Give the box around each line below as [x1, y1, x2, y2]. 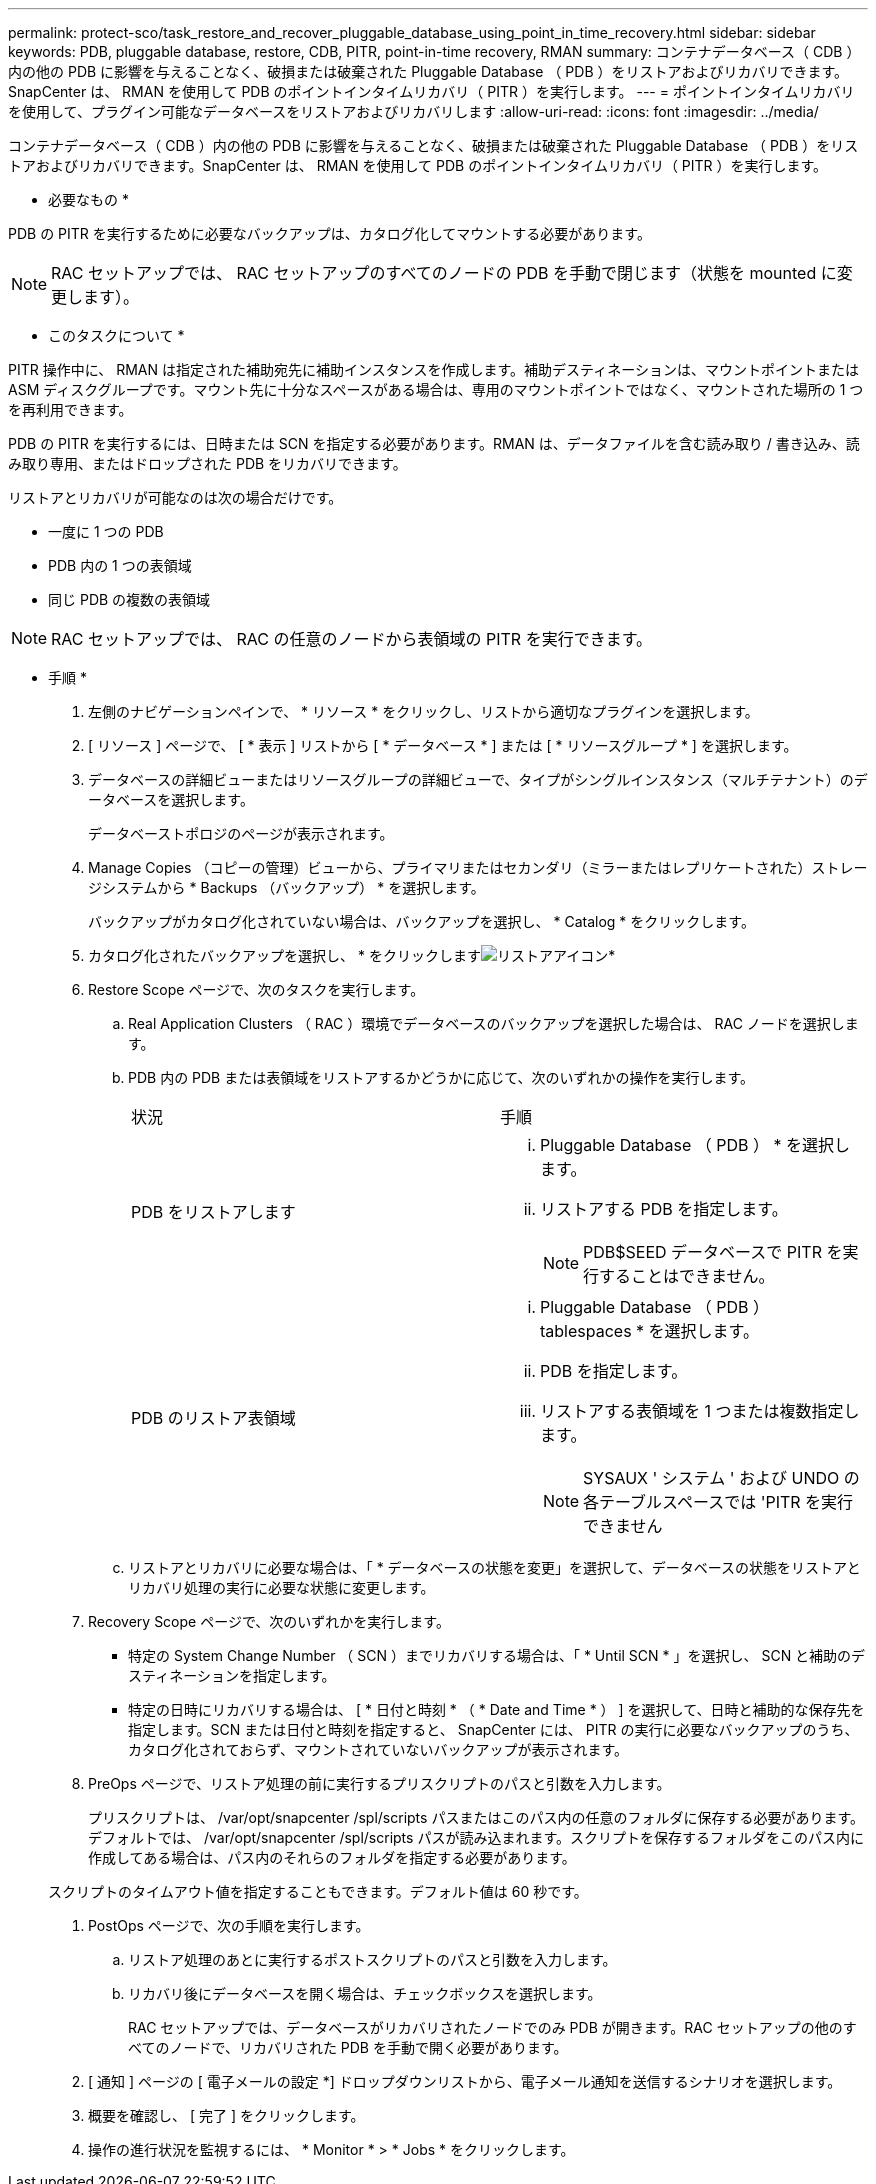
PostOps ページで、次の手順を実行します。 [88, 1917, 370, 1934]
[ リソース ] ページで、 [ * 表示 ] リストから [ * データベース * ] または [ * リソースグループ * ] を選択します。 [88, 737, 798, 754]
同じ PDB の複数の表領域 [48, 591, 211, 608]
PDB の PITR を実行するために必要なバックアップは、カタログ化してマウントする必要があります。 [8, 225, 651, 242]
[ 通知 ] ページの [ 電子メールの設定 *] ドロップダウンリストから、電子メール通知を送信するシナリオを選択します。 [88, 2073, 842, 2090]
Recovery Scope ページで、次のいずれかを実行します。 [88, 1613, 450, 1630]
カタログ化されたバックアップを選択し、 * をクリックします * [88, 947, 616, 964]
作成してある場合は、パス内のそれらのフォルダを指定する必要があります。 [88, 1849, 576, 1866]
